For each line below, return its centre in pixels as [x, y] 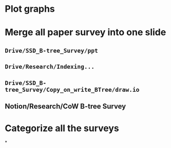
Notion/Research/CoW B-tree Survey [65, 106]
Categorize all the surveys [62, 128]
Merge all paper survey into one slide [85, 33]
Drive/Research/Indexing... [50, 67]
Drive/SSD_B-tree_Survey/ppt [52, 50]
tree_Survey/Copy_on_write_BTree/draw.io [72, 89]
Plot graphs [30, 9]
